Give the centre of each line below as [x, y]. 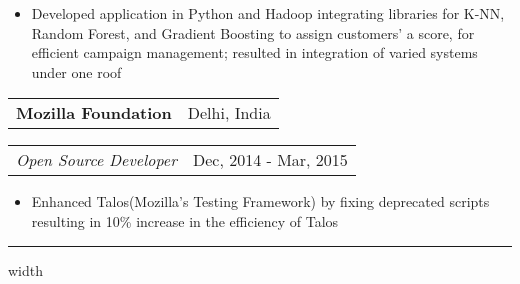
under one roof [76, 71]
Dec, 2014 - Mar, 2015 [270, 160]
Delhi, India [229, 113]
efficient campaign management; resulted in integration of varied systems [254, 52]
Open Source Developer [96, 160]
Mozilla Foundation [94, 113]
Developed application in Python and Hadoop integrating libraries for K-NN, [268, 13]
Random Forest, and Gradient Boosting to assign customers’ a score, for [253, 32]
